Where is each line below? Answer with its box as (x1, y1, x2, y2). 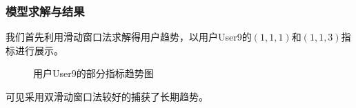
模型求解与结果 (6, 2, 85, 19)
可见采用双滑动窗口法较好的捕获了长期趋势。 (6, 89, 208, 103)
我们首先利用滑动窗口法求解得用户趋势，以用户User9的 (6, 30, 252, 44)
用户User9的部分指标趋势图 (33, 66, 154, 80)
